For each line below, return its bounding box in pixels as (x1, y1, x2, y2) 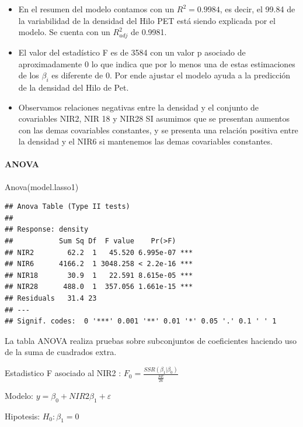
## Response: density (5, 225, 89, 234)
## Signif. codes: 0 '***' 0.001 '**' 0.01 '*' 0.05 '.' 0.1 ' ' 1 (5, 317, 277, 326)
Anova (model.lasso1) (5, 180, 79, 192)
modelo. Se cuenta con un (18, 26, 110, 38)
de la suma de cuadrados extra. (5, 346, 117, 358)
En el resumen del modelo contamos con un (18, 3, 175, 15)
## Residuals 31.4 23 (5, 294, 97, 303)
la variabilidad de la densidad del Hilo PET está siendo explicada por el (18, 14, 276, 26)
